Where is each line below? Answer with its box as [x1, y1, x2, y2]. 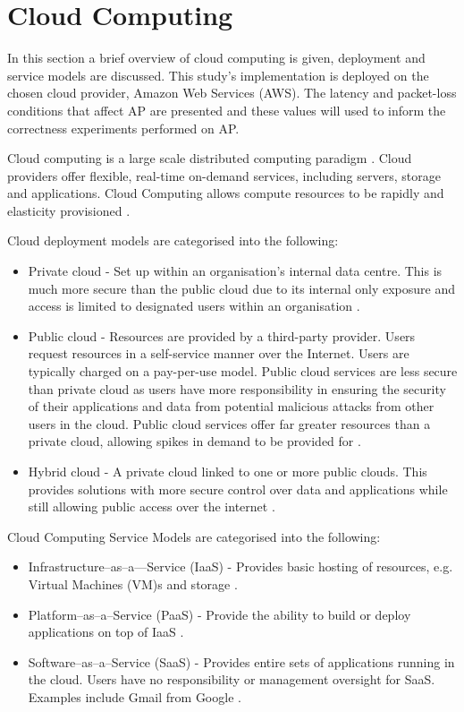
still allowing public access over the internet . [28, 497, 275, 516]
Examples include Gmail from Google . [28, 687, 241, 706]
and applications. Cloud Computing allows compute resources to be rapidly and [7, 184, 444, 202]
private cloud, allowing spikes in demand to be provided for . [28, 432, 361, 450]
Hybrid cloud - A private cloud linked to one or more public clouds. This [28, 462, 427, 480]
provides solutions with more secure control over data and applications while [28, 479, 448, 498]
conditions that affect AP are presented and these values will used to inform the [7, 100, 446, 119]
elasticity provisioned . [7, 201, 131, 219]
